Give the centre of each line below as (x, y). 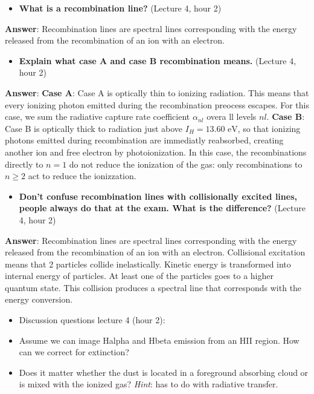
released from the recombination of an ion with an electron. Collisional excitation (155, 252)
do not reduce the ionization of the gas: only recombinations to (186, 164)
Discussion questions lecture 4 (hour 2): (92, 320)
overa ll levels (232, 117)
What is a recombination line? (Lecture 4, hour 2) (120, 8)
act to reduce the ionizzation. (82, 176)
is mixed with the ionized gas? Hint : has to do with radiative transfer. (149, 384)
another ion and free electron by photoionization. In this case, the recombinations (156, 152)
